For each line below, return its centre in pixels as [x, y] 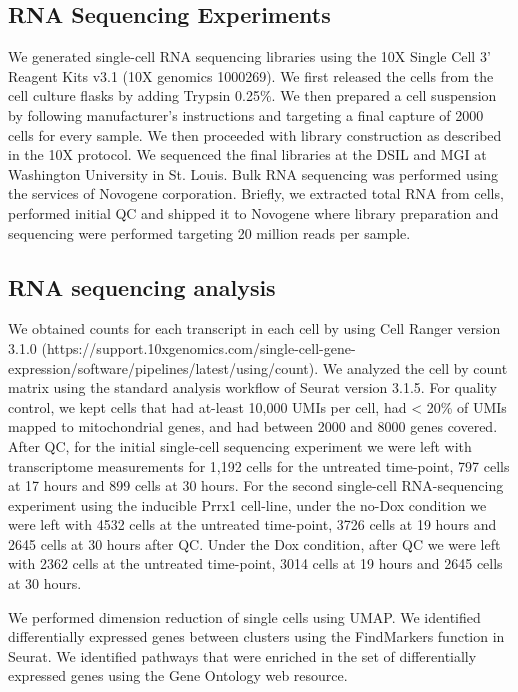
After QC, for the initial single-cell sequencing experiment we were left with [240, 445]
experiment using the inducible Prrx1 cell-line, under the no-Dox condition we [247, 504]
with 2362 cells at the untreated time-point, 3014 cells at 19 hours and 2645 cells [255, 563]
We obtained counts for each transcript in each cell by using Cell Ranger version [254, 328]
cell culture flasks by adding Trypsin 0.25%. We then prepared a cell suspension [252, 95]
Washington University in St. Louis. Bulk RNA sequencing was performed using [253, 173]
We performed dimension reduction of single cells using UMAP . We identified [244, 616]
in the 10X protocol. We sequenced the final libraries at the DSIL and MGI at [247, 154]
